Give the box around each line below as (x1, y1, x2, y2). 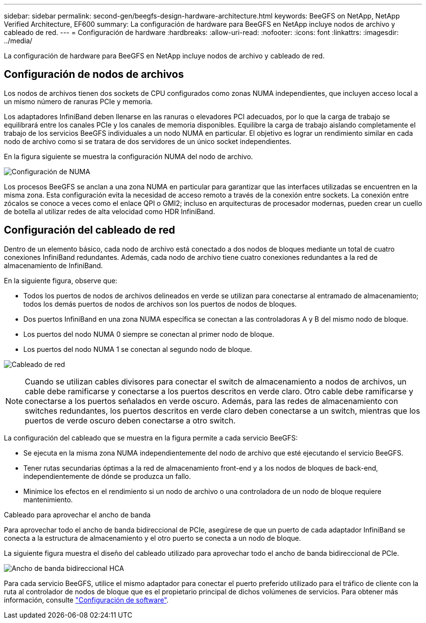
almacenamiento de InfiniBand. (4, 261, 103, 270)
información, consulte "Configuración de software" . (4, 595, 169, 604)
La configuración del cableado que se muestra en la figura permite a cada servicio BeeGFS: (4, 433, 298, 442)
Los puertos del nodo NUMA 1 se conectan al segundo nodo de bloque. (23, 345, 252, 353)
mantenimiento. (23, 495, 73, 504)
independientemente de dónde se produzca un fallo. (23, 472, 191, 480)
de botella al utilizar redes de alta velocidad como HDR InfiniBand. (4, 207, 215, 216)
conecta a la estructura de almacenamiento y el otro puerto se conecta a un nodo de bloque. (4, 533, 301, 542)
